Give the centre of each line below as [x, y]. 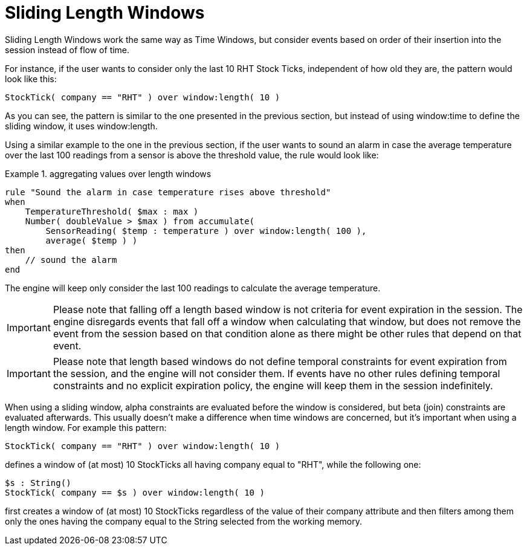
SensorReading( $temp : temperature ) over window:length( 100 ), [206, 231]
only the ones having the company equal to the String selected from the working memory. [183, 521]
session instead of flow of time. [67, 50]
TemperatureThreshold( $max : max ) [112, 211]
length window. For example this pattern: [86, 427]
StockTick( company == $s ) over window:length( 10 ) [135, 492]
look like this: [31, 79]
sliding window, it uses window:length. [81, 126]
